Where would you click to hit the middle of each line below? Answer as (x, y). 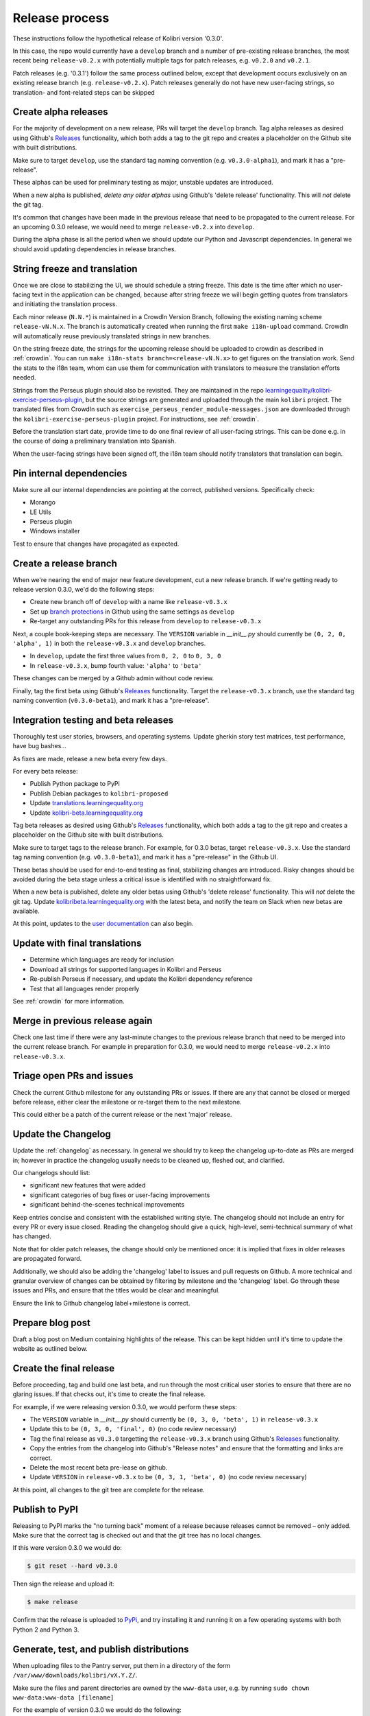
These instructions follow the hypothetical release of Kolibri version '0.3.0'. (118, 38)
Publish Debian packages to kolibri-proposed (99, 793)
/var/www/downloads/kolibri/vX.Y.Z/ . (75, 1676)
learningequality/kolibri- (299, 390)
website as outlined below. (50, 1348)
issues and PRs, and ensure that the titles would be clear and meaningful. (116, 1290)
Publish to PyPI (46, 1509)
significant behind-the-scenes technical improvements (107, 1205)
